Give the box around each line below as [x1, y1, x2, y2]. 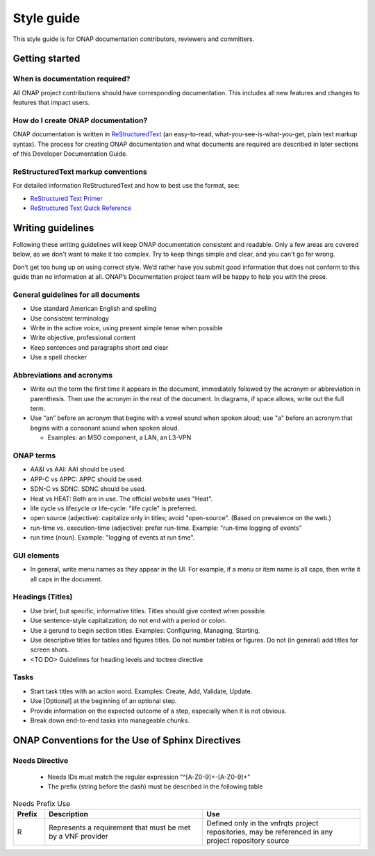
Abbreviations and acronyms [12, 370, 113, 380]
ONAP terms [12, 451, 56, 460]
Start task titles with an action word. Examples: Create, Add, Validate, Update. [30, 687, 253, 695]
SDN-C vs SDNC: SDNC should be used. [30, 485, 147, 493]
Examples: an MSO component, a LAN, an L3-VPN [47, 433, 192, 442]
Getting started [12, 53, 81, 65]
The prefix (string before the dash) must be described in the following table [47, 782, 263, 791]
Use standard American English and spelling [30, 305, 157, 313]
